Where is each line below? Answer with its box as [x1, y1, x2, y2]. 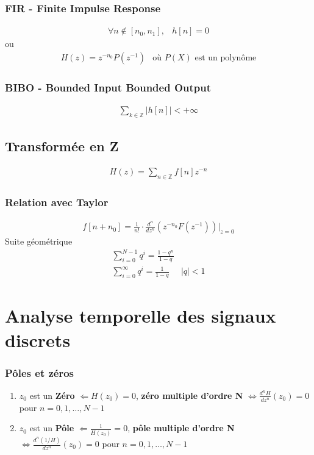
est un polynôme [194, 53, 257, 62]
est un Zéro [29, 389, 75, 401]
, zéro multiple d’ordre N [136, 389, 243, 401]
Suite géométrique [5, 235, 73, 248]
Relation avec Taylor [5, 194, 109, 209]
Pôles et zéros [5, 365, 74, 380]
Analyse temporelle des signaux [5, 303, 276, 328]
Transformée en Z [5, 137, 119, 156]
